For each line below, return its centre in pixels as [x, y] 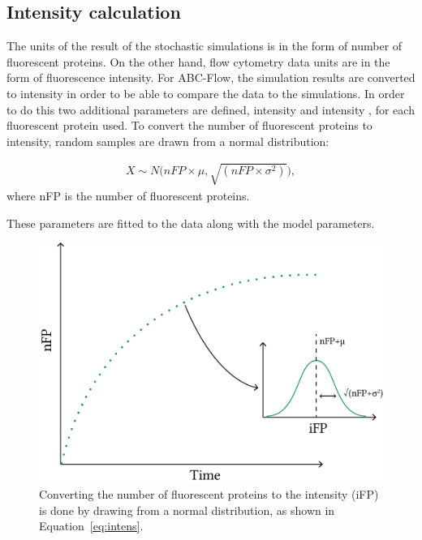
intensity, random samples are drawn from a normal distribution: [168, 141]
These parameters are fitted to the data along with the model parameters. [191, 223]
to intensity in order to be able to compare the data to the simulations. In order [206, 93]
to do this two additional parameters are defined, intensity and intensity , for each [211, 109]
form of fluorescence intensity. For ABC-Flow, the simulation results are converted [211, 77]
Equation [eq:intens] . [91, 526]
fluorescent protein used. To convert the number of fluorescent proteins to [189, 125]
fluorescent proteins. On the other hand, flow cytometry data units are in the [198, 61]
